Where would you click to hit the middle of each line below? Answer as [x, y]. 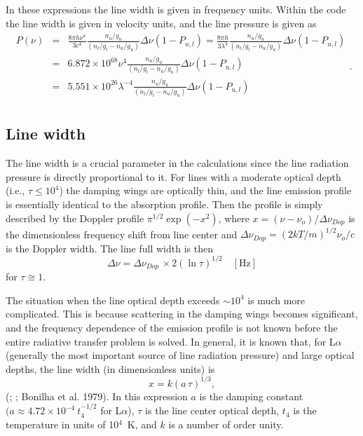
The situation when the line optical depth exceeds [113, 300]
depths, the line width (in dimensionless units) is [110, 368]
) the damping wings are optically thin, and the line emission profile [205, 190]
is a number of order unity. [226, 424]
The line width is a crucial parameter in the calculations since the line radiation [177, 163]
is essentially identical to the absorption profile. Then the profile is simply [164, 204]
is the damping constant [251, 396]
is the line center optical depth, [212, 410]
